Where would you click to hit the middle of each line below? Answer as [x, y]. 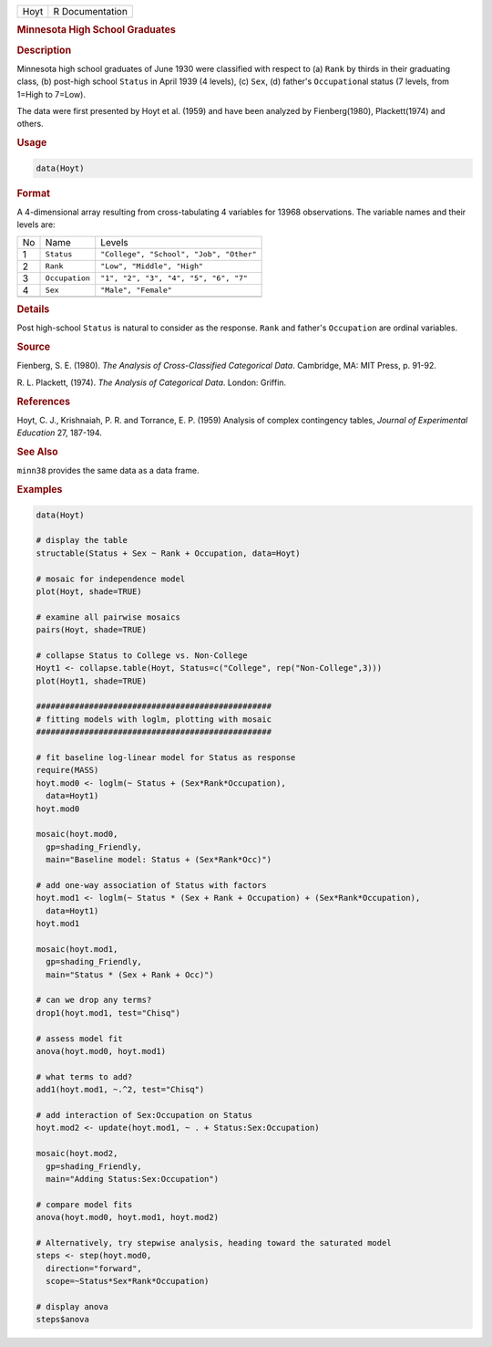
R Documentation [90, 11]
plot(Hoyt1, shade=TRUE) [92, 681]
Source [34, 347]
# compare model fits [84, 1204]
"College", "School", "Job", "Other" [179, 254]
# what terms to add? [84, 1076]
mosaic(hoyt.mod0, [77, 834]
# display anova [72, 1306]
